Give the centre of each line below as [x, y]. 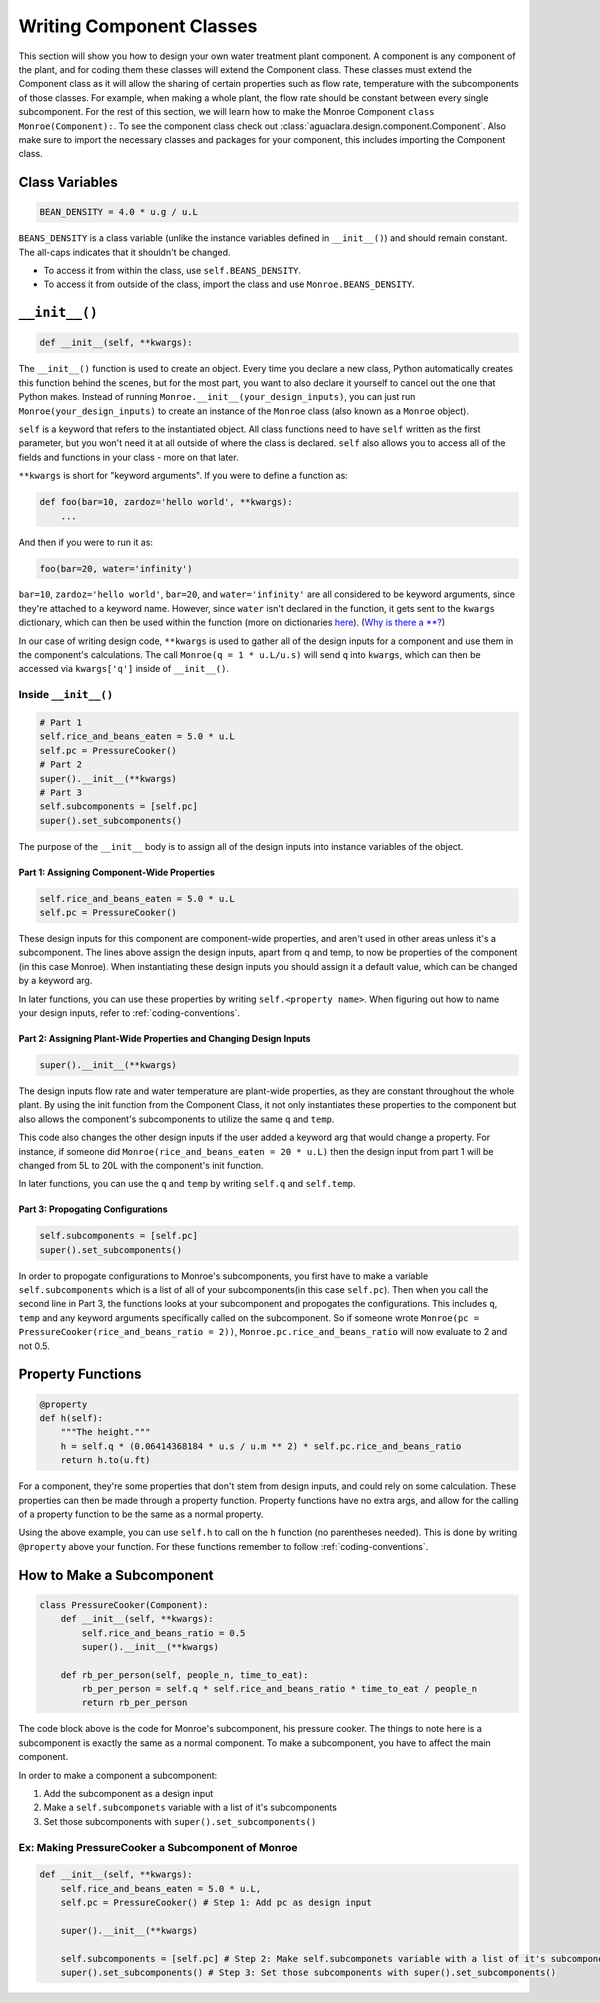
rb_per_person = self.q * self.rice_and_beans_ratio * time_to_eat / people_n [279, 1689]
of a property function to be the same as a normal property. [141, 1514]
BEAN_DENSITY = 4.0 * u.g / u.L [119, 212]
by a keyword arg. [55, 981]
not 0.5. [34, 1346]
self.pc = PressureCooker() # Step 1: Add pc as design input [216, 1903]
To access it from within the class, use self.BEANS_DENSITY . [172, 271]
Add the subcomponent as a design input [128, 1794]
